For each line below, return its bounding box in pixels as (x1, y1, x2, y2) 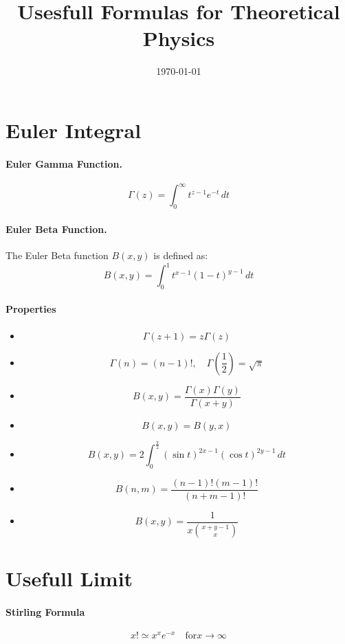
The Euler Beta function (5, 247, 109, 262)
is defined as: (153, 247, 208, 262)
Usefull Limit (5, 564, 133, 592)
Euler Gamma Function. (5, 156, 122, 170)
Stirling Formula (5, 604, 85, 619)
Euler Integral (5, 115, 142, 144)
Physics (142, 24, 215, 52)
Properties (5, 302, 56, 316)
